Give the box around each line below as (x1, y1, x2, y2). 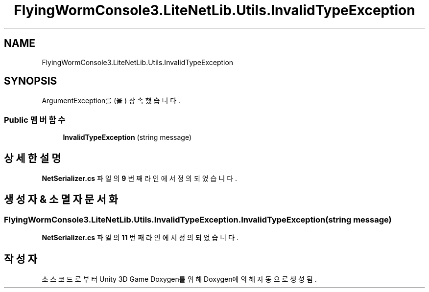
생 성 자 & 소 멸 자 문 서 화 (4, 193, 118, 206)
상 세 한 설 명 (4, 152, 61, 164)
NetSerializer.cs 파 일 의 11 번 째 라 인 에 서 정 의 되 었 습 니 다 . (42, 233, 239, 242)
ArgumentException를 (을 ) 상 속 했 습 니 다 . (42, 96, 181, 105)
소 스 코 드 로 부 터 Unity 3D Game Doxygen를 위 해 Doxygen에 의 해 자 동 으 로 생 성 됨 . (42, 275, 317, 284)
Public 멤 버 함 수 (4, 114, 66, 125)
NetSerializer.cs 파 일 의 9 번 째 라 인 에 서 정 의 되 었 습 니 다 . (42, 174, 238, 183)
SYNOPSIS (4, 75, 57, 88)
